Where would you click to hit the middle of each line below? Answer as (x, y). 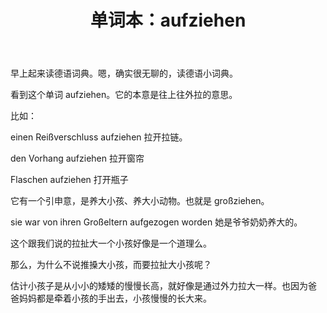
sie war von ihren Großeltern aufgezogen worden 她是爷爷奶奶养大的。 (156, 222)
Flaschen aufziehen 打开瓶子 (69, 180)
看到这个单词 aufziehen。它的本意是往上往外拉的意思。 (124, 95)
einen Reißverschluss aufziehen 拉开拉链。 (99, 137)
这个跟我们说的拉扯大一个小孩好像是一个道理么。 (111, 243)
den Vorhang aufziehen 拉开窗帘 (77, 158)
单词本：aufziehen (168, 20)
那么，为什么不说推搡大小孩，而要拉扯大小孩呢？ (111, 265)
